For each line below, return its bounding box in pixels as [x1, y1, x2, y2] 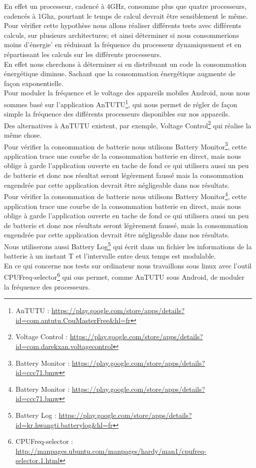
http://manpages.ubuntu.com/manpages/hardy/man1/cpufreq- [15, 445, 207, 456]
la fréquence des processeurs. [4, 281, 91, 292]
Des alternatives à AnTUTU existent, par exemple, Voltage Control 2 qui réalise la [4, 118, 252, 130]
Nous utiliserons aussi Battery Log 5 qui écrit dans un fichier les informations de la [4, 239, 252, 251]
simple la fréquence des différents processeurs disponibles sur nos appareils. [4, 109, 230, 119]
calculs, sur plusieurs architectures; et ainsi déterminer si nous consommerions [4, 29, 239, 40]
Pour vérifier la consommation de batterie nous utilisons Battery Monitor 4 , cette [4, 190, 247, 201]
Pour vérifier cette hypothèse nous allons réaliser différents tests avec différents [4, 20, 242, 30]
